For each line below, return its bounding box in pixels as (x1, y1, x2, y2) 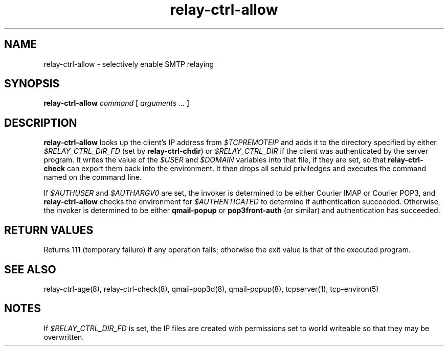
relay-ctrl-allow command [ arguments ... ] (43, 99, 190, 108)
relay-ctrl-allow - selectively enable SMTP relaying (43, 59, 214, 68)
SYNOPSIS (4, 77, 60, 90)
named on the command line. (43, 173, 142, 182)
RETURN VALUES (4, 223, 94, 237)
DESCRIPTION (4, 116, 77, 129)
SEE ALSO (4, 263, 56, 276)
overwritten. (43, 332, 84, 341)
